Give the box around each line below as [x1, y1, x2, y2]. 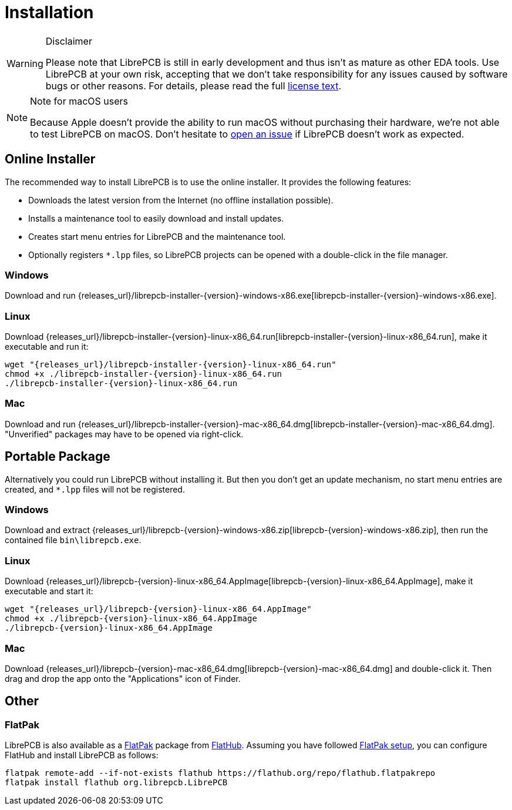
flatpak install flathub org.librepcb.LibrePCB [5, 778, 228, 788]
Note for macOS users [30, 95, 129, 107]
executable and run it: [5, 342, 89, 352]
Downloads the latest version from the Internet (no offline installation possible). [28, 195, 334, 205]
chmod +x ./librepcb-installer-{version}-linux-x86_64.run [5, 369, 282, 379]
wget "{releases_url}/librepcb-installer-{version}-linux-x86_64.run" [5, 360, 336, 370]
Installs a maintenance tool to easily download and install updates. [28, 213, 284, 223]
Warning [6, 57, 43, 69]
